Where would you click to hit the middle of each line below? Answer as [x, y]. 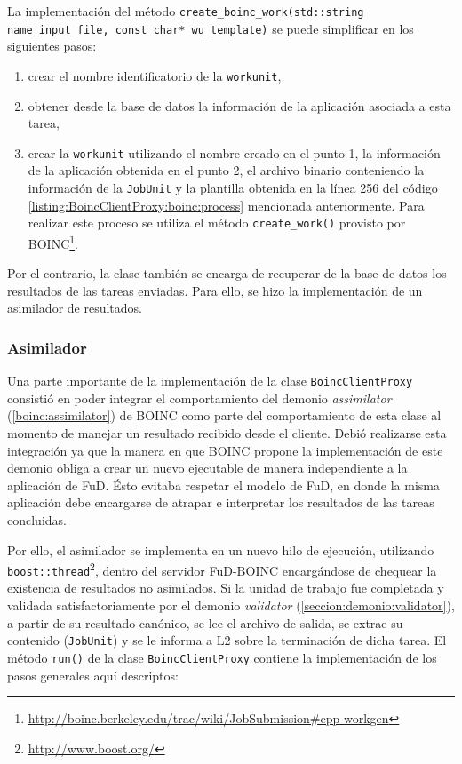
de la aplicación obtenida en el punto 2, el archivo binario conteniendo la [226, 170]
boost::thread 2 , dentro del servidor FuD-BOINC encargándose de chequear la [222, 569]
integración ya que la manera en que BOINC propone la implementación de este [225, 450]
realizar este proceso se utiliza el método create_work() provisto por [217, 223]
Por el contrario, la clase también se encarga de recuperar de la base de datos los [227, 273]
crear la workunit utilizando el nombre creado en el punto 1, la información [234, 152]
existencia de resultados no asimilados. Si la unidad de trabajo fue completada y [226, 588]
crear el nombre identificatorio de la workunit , [155, 75]
